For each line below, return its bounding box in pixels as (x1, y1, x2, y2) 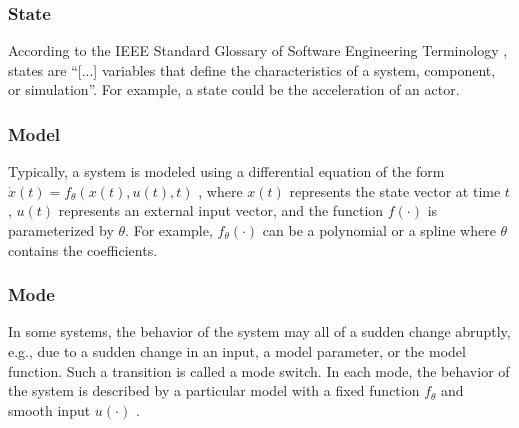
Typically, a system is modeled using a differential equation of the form (8, 161, 445, 182)
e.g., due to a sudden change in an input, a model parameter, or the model (8, 341, 466, 361)
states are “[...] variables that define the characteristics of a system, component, (8, 59, 496, 80)
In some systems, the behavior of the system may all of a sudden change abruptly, (8, 321, 511, 342)
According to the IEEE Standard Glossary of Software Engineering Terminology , (8, 40, 508, 61)
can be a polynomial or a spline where (262, 220, 496, 240)
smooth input (8, 399, 91, 420)
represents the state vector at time (289, 180, 501, 201)
